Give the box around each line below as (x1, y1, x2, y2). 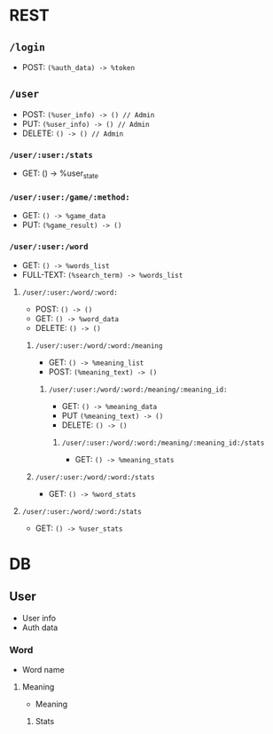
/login (9, 41, 46, 53)
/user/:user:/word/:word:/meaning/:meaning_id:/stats (61, 438, 265, 447)
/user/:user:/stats (9, 150, 93, 160)
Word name (21, 664, 65, 675)
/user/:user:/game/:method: (9, 192, 130, 202)
